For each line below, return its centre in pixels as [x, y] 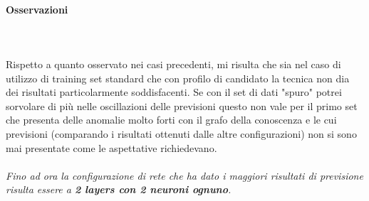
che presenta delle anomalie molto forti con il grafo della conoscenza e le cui [171, 120]
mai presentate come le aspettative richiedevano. [111, 147]
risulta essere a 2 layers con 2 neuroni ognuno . [119, 189]
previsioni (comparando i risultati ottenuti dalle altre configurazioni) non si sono [181, 133]
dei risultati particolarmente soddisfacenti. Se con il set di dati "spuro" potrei [174, 92]
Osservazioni [37, 9]
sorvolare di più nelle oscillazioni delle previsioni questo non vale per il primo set [182, 105]
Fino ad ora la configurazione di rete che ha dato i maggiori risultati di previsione [184, 175]
